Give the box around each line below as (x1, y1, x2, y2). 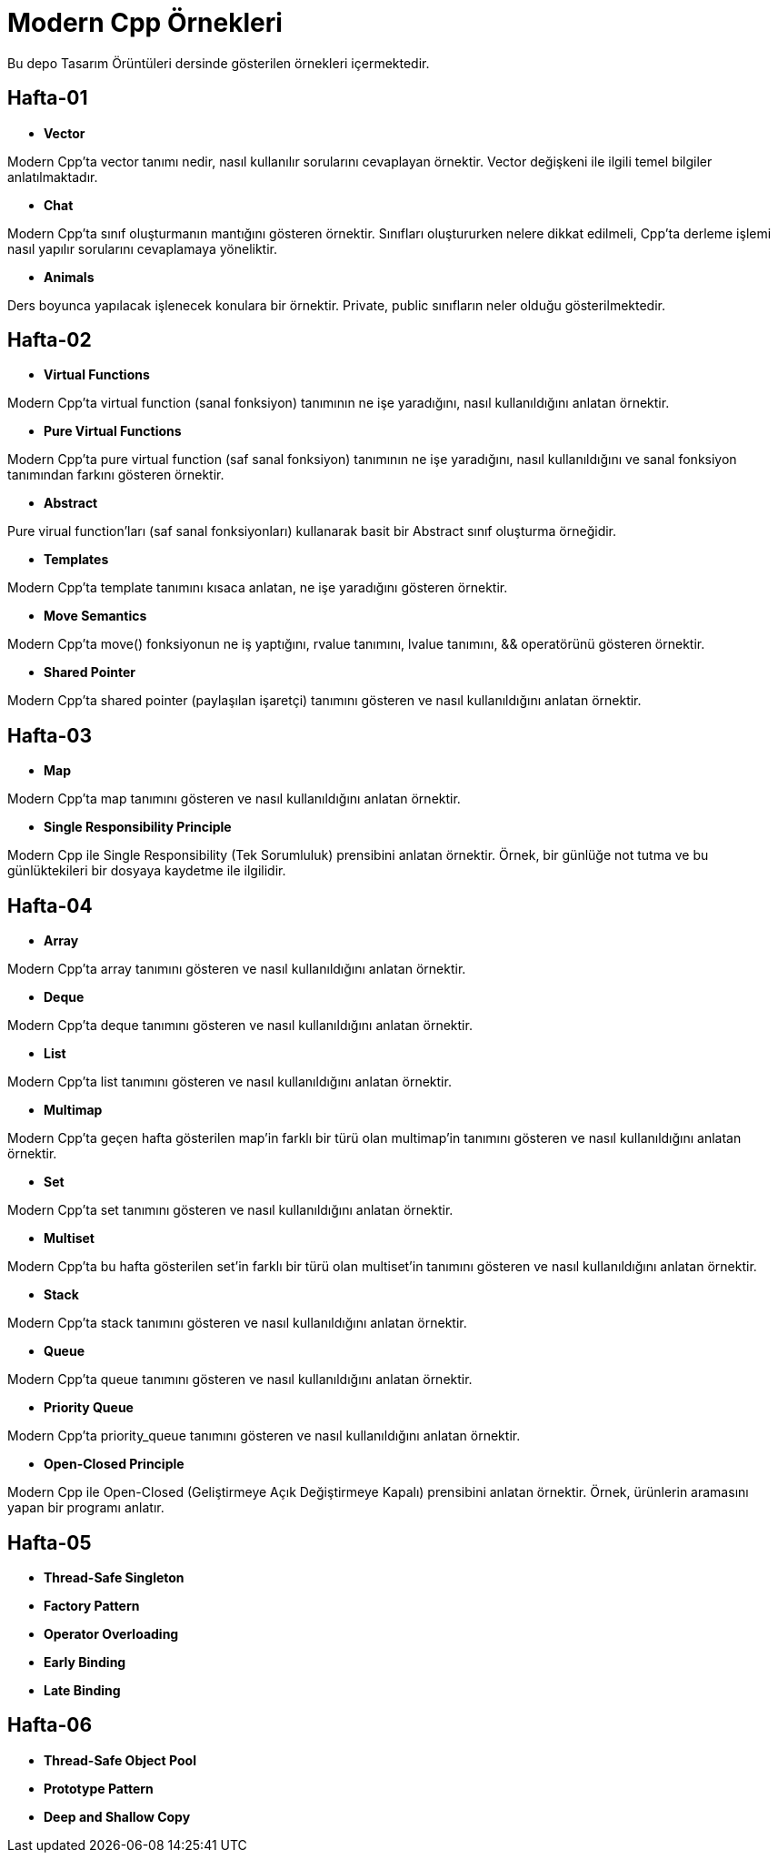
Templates (44, 551, 109, 568)
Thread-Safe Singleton (44, 1569, 185, 1585)
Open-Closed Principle (44, 1456, 185, 1472)
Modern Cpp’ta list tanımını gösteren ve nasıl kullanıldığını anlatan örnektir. (7, 1074, 452, 1090)
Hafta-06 (7, 1713, 93, 1737)
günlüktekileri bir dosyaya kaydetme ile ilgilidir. (7, 863, 286, 879)
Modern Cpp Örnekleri (7, 7, 283, 38)
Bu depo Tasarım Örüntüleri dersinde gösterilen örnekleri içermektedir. (7, 55, 430, 71)
